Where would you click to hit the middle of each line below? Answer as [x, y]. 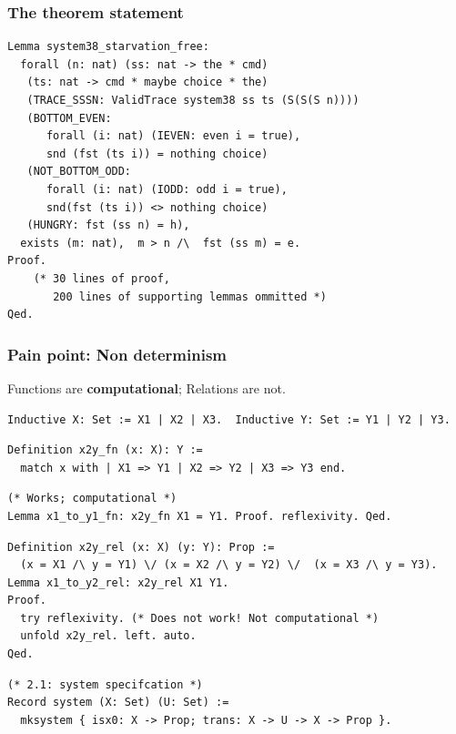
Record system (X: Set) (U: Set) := [118, 703]
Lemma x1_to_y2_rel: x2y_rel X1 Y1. [118, 582]
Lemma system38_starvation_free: [108, 47]
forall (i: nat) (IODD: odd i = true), [167, 189]
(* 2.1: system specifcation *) [105, 684]
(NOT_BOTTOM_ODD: [79, 172]
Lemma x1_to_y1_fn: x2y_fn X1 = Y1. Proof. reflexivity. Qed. [200, 516]
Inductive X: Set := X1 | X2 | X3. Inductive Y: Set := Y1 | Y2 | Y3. [229, 419]
